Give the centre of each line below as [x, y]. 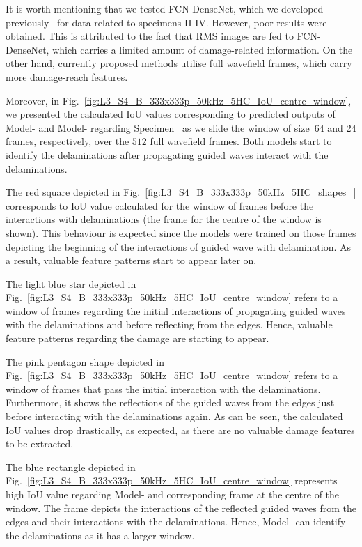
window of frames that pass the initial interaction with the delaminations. [163, 388]
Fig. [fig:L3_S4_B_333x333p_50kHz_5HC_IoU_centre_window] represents [172, 480]
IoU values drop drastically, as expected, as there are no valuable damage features [180, 430]
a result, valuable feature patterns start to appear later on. [131, 260]
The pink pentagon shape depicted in [85, 361]
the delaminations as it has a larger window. [100, 535]
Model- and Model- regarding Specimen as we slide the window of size [158, 127]
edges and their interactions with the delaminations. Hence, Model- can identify [176, 522]
